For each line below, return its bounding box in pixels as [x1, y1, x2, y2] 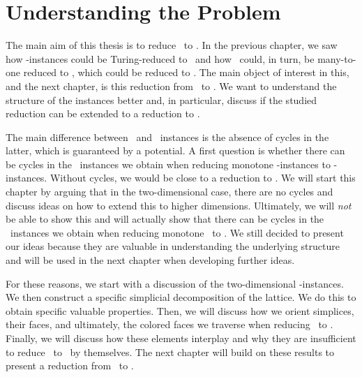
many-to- [317, 51, 356, 66]
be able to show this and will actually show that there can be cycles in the [6, 212, 324, 226]
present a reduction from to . [6, 358, 134, 373]
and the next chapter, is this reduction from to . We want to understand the [6, 78, 337, 93]
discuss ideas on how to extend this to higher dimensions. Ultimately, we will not [6, 198, 352, 212]
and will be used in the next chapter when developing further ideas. [6, 253, 295, 267]
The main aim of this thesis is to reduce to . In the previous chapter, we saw [6, 38, 338, 52]
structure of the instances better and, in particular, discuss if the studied [6, 92, 317, 107]
